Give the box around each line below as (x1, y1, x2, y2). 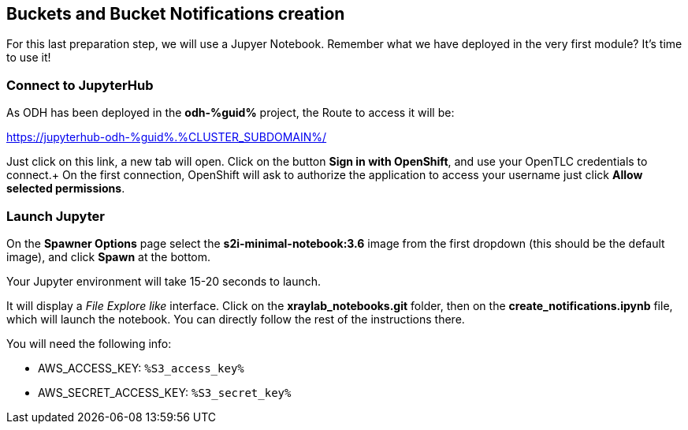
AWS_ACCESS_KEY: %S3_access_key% (38, 361, 244, 375)
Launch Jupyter (6, 208, 105, 224)
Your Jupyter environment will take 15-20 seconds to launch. (6, 274, 321, 288)
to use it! (6, 50, 51, 65)
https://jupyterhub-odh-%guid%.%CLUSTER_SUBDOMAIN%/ (6, 130, 327, 144)
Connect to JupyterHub (6, 77, 154, 93)
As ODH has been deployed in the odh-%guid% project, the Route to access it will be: (6, 106, 455, 120)
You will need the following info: (6, 336, 172, 350)
